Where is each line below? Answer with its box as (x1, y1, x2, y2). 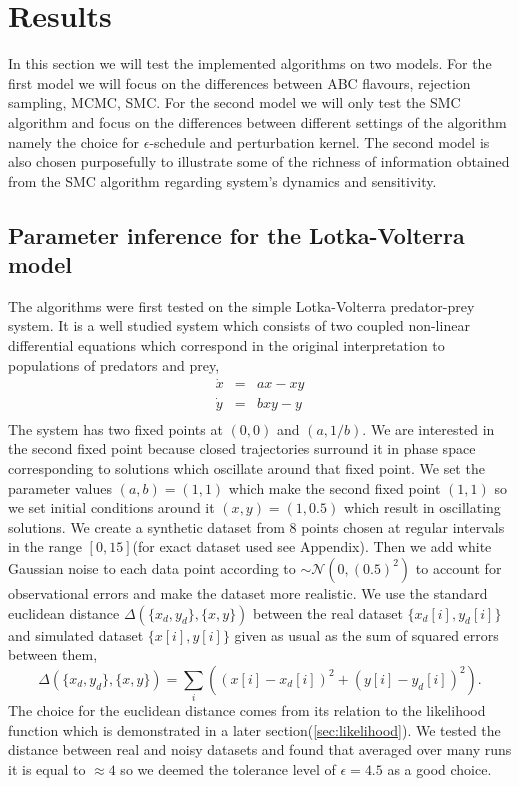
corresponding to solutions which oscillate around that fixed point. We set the (8, 457, 485, 478)
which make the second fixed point (228, 477, 441, 498)
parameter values (8, 477, 112, 498)
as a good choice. (387, 758, 492, 779)
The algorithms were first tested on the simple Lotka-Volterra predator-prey (8, 295, 475, 316)
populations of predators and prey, (8, 354, 220, 375)
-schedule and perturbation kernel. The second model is (149, 131, 490, 152)
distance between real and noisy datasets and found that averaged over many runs (8, 739, 512, 760)
